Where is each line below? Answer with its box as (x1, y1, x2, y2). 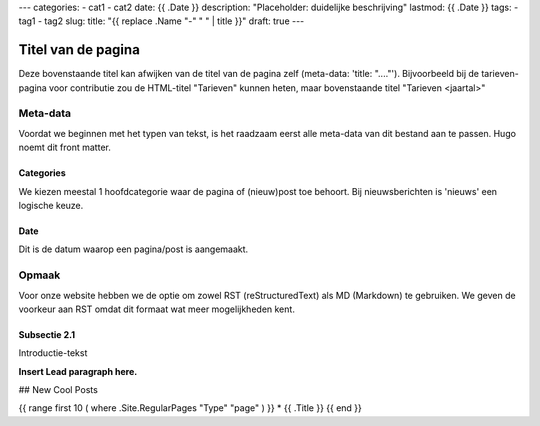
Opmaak (18, 268, 61, 282)
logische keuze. (18, 200, 84, 211)
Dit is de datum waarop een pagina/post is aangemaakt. (18, 243, 249, 255)
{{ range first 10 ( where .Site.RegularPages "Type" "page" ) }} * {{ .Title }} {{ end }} (18, 402, 362, 414)
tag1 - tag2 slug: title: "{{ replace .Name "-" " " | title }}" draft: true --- (18, 15, 305, 27)
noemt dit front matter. (18, 141, 112, 154)
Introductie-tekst (18, 347, 88, 359)
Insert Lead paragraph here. (18, 365, 138, 377)
